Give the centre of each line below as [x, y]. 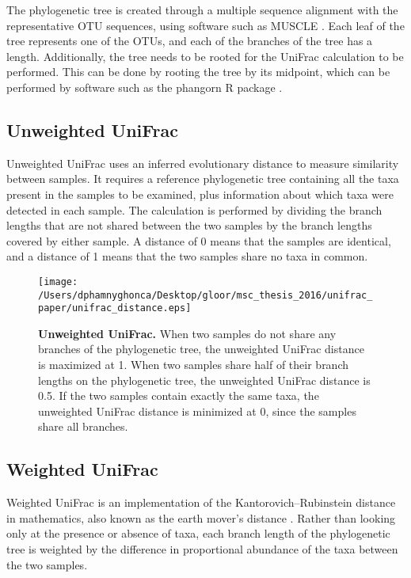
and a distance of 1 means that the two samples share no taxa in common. [187, 256]
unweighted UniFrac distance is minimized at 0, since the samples [197, 411]
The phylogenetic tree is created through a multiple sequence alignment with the [202, 10]
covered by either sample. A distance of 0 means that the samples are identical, [199, 240]
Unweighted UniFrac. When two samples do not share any [187, 333]
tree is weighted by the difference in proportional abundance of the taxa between [202, 549]
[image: [58, 281]
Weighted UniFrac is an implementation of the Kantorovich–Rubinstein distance [201, 502]
